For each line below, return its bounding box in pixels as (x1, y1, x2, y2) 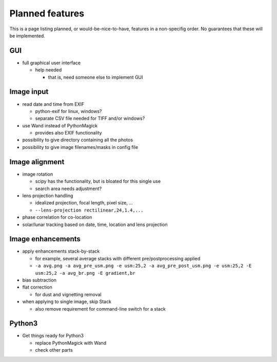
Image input (9, 87, 49, 96)
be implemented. (9, 32, 46, 39)
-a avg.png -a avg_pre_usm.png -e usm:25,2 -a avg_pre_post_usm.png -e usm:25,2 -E (35, 263, 252, 269)
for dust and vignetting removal (35, 291, 102, 297)
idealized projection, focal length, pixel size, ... (35, 200, 133, 206)
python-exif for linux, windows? (35, 108, 102, 114)
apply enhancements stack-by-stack (22, 248, 100, 254)
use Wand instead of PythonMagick (22, 122, 97, 128)
